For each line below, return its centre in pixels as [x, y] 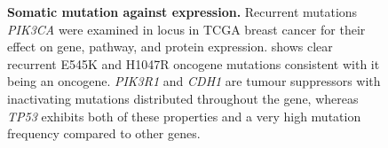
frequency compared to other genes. [104, 133]
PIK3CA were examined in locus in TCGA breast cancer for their [186, 29]
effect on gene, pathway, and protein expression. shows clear [170, 47]
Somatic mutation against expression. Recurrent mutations [182, 12]
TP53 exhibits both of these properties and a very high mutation [184, 116]
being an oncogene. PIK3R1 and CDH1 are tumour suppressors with [194, 81]
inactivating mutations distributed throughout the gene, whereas [183, 98]
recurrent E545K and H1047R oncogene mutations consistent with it [194, 63]
